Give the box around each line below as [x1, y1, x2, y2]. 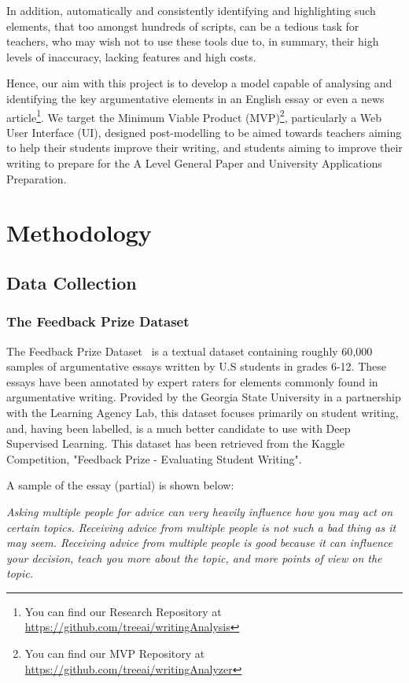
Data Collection [6, 270, 137, 294]
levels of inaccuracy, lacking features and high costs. [6, 48, 256, 65]
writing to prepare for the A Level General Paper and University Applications [6, 155, 382, 171]
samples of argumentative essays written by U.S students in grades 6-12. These [6, 358, 386, 375]
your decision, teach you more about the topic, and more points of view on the [6, 549, 382, 566]
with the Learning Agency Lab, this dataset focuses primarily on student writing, [6, 404, 399, 420]
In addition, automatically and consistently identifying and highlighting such [6, 2, 376, 18]
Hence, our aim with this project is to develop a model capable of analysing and [6, 75, 392, 91]
